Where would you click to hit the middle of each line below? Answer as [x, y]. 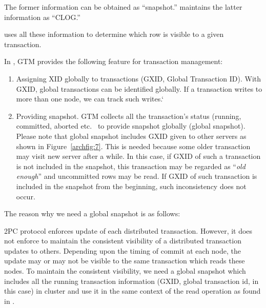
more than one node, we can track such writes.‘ [90, 99]
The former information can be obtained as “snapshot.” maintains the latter [123, 7]
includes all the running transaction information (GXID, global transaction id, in [131, 281]
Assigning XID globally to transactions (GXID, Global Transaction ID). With [139, 78]
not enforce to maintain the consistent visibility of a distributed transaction [123, 241]
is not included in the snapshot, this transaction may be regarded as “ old [131, 166]
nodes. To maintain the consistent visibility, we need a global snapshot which [125, 271]
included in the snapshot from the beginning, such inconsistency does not [131, 186]
